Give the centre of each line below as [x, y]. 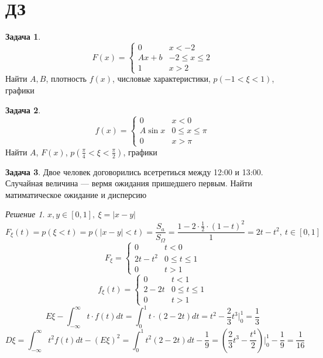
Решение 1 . [25, 214]
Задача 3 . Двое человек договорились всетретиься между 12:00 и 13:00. [134, 171]
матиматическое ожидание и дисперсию [76, 194]
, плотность [66, 79]
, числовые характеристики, [161, 79]
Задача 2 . [23, 110]
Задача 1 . [23, 37]
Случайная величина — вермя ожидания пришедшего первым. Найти [129, 183]
